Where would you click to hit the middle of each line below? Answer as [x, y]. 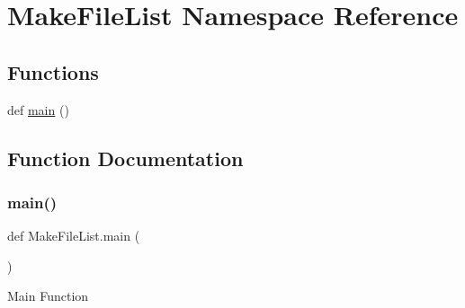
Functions [53, 71]
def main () [38, 109]
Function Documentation [125, 158]
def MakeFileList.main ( [74, 236]
